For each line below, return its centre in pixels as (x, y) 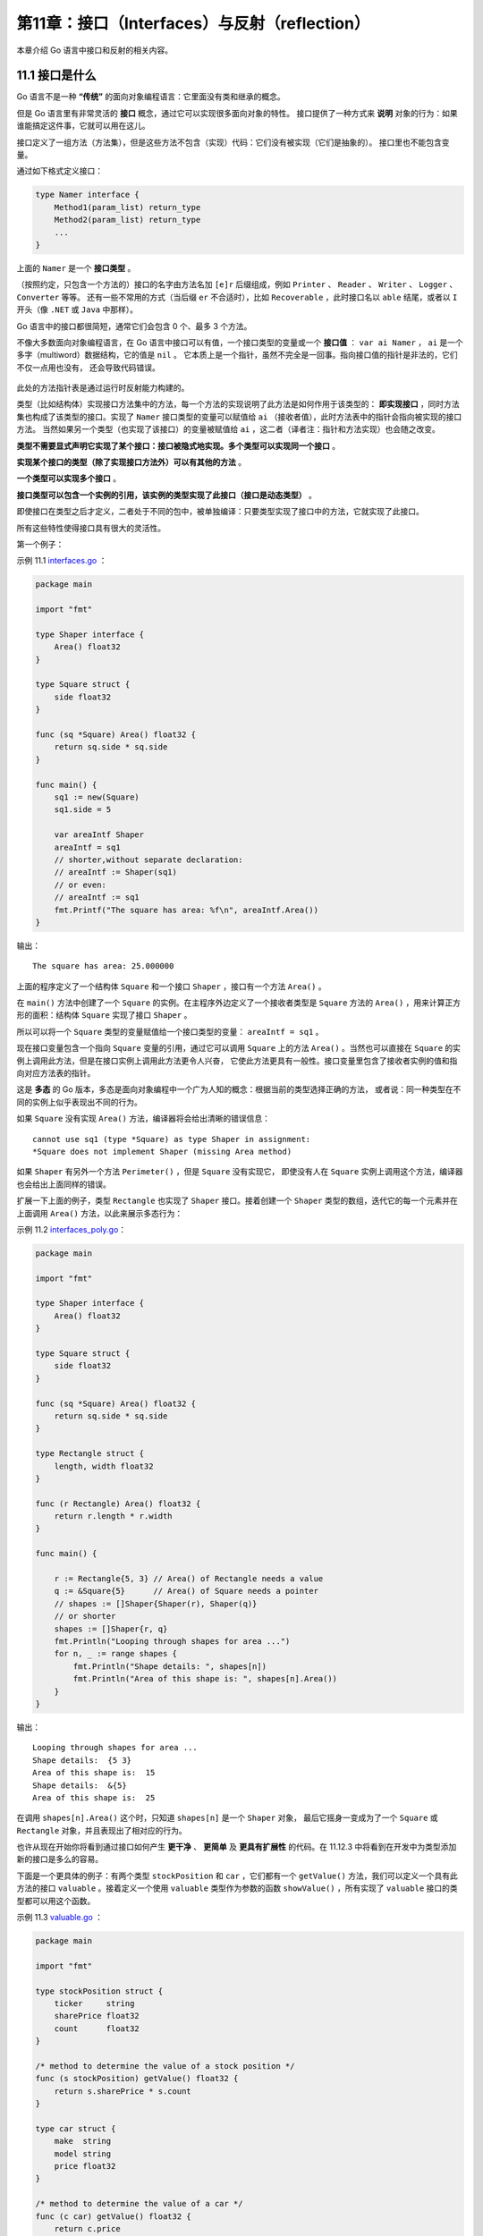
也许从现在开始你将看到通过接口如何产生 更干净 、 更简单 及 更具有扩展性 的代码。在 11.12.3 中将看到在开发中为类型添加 (237, 1847)
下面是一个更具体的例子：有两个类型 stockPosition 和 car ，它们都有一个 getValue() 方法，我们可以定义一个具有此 (237, 1876)
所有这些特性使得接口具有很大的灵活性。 (91, 528)
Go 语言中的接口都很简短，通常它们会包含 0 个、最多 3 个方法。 (134, 326)
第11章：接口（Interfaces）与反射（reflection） (193, 23)
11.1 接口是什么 (57, 76)
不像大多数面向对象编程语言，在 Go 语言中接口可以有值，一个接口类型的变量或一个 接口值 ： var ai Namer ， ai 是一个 (240, 342)
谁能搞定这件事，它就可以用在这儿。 (83, 126)
